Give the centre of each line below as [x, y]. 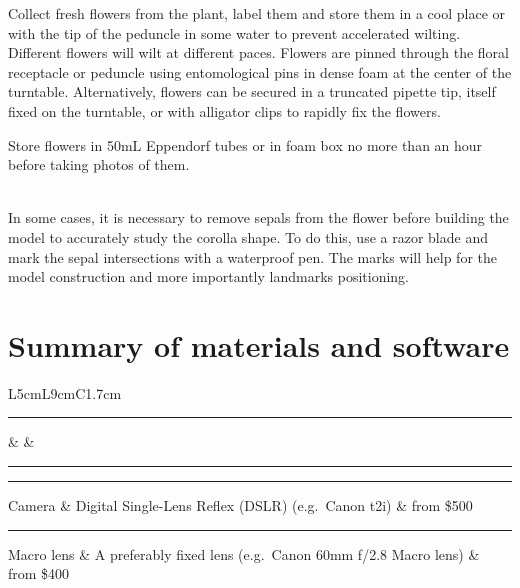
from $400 [39, 573]
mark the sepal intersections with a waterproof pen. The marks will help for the [252, 256]
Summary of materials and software [259, 344]
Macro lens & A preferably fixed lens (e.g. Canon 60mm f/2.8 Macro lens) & [244, 553]
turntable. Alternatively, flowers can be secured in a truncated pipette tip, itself [252, 91]
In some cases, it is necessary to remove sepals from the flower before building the [258, 217]
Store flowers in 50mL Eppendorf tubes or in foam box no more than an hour [245, 144]
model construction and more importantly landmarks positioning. [209, 276]
